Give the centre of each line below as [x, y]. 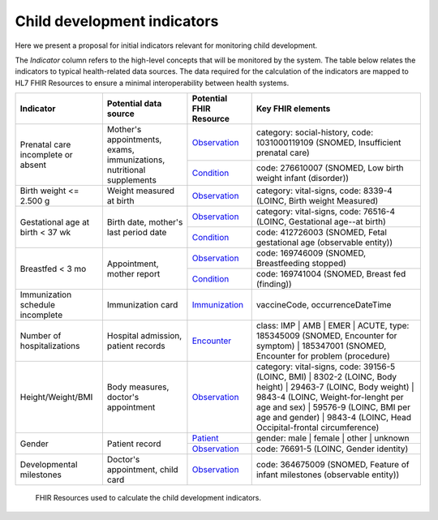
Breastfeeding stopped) [301, 264]
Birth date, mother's [145, 221]
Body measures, [138, 387]
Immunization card [142, 305]
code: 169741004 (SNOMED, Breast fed [331, 274]
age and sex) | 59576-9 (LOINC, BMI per [333, 407]
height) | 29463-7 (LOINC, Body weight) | [335, 387]
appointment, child [142, 470]
